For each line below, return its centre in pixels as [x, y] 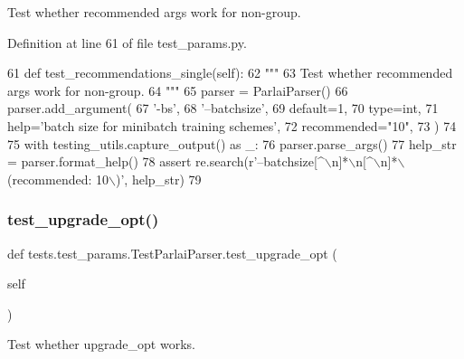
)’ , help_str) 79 [158, 179]
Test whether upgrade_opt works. [101, 344]
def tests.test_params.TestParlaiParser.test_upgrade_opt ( [172, 253]
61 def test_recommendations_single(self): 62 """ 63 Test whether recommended [230, 73]
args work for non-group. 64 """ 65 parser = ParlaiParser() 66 [178, 90]
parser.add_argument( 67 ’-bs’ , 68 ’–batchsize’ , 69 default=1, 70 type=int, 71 [223, 108]
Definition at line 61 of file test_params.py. [127, 42]
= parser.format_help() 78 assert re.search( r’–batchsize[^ [166, 161]
